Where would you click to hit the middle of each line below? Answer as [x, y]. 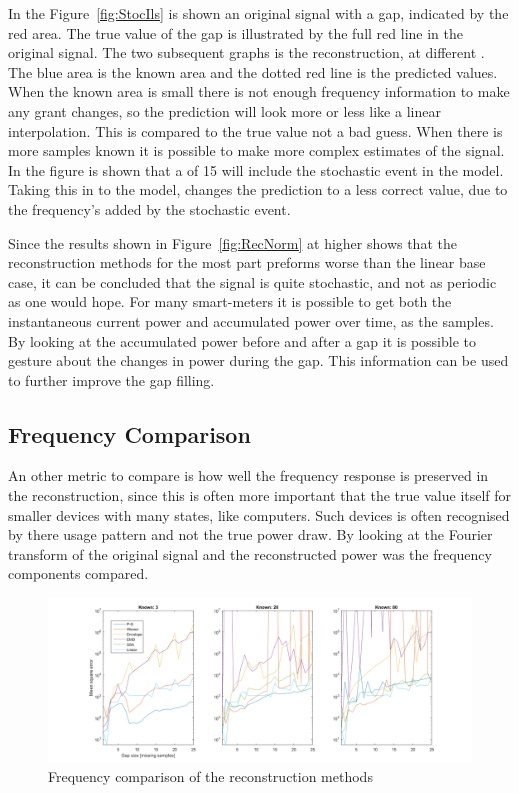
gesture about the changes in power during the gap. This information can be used [258, 360]
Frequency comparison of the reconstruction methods [210, 776]
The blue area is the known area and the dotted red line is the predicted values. [253, 71]
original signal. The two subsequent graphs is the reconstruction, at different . [246, 52]
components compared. [78, 573]
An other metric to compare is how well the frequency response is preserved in [248, 475]
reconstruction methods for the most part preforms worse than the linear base [247, 262]
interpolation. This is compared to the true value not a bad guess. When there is [255, 130]
